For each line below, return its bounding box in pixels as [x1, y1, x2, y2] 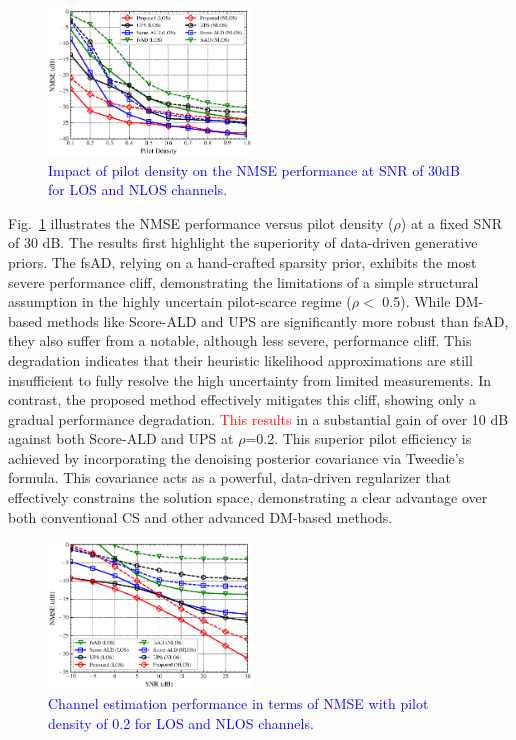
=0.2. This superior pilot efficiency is [245, 428, 472, 449]
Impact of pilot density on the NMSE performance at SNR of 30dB [48, 159, 460, 180]
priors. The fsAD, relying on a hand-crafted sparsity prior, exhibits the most [8, 251, 477, 272]
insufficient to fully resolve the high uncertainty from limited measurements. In [8, 369, 492, 390]
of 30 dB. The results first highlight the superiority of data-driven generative [8, 232, 478, 253]
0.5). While [382, 291, 451, 312]
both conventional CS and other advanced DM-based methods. [8, 506, 393, 527]
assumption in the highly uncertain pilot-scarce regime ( [8, 291, 352, 312]
